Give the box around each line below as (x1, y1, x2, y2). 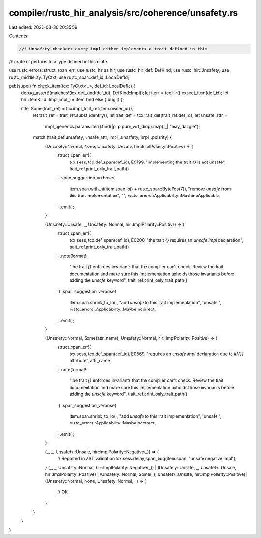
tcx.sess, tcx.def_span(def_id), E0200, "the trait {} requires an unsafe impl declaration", (69, 237, 244, 243)
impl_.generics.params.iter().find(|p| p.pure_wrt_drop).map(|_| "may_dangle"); (45, 124, 200, 130)
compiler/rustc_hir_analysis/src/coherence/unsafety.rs (9, 7, 238, 18)
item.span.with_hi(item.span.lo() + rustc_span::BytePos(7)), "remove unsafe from (69, 186, 231, 192)
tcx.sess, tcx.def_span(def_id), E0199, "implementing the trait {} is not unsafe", (69, 159, 226, 165)
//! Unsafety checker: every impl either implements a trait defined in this (19, 46, 208, 51)
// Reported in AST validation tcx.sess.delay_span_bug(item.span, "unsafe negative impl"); (57, 456, 237, 461)
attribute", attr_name (69, 358, 111, 363)
